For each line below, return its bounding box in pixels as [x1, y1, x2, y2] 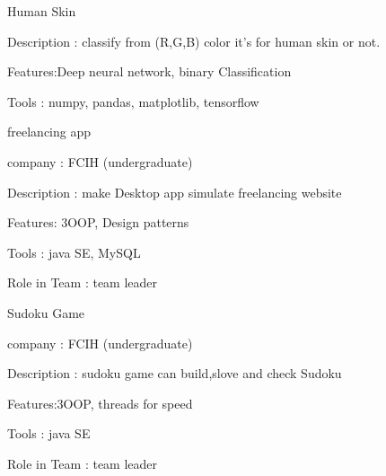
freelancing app [7, 122, 92, 141]
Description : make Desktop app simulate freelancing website [7, 182, 342, 201]
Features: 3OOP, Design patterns [7, 213, 189, 232]
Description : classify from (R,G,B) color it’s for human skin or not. [7, 31, 381, 50]
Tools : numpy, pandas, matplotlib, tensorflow [7, 92, 259, 110]
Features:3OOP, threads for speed [7, 393, 193, 412]
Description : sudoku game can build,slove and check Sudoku [7, 364, 342, 383]
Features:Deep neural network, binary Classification [7, 62, 292, 81]
